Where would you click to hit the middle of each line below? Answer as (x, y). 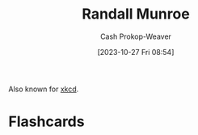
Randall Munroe (136, 14)
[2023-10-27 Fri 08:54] (136, 52)
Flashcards (46, 122)
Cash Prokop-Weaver (136, 36)
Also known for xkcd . (44, 89)
